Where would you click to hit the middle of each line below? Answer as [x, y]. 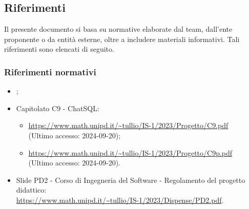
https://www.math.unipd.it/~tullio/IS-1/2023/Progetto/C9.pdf [128, 125]
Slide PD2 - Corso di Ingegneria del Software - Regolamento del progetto [131, 180]
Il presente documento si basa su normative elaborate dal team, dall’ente [118, 29]
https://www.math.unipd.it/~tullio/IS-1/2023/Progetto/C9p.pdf [130, 152]
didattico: [31, 190]
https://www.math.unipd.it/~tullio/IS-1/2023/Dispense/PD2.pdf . [120, 200]
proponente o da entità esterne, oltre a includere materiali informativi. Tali [122, 39]
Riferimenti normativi [50, 71]
